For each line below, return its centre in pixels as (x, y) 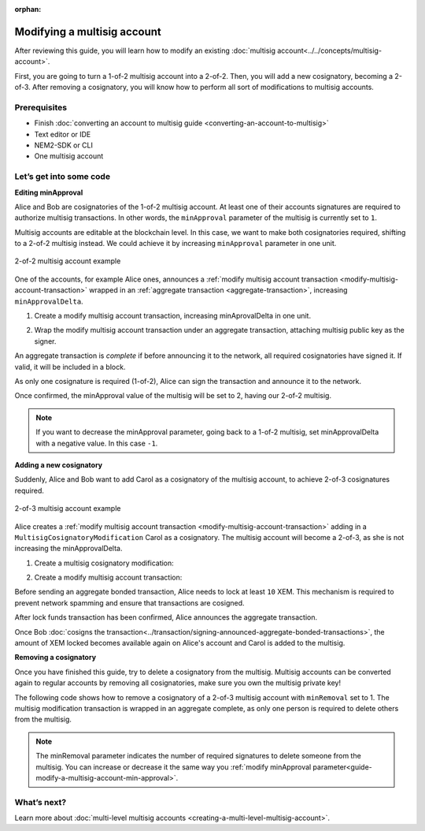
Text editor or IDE (63, 134)
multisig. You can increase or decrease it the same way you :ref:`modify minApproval (174, 767)
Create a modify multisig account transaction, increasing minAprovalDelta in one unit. (172, 316)
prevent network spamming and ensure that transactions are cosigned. (129, 602)
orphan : (28, 9)
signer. (45, 341)
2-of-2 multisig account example (68, 261)
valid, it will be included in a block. (70, 367)
